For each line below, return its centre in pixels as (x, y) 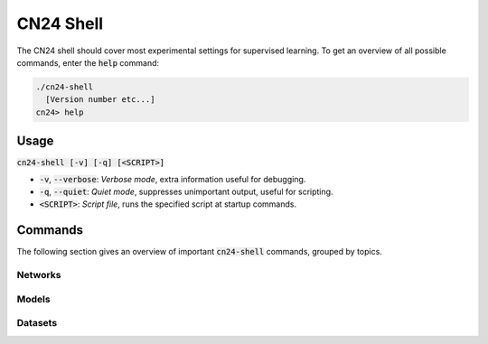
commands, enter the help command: (88, 62)
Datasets (37, 323)
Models (33, 299)
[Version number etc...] (100, 100)
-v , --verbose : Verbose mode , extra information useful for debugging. (173, 179)
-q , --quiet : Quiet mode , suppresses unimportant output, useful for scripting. (186, 191)
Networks (39, 275)
